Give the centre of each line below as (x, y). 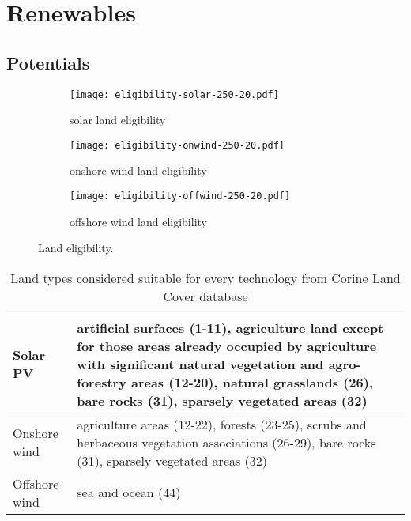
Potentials (48, 62)
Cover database (205, 296)
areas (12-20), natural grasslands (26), (252, 382)
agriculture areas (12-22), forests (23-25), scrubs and (222, 424)
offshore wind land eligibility (138, 221)
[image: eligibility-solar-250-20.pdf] (174, 94)
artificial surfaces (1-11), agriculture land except (230, 327)
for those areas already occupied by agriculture (227, 345)
